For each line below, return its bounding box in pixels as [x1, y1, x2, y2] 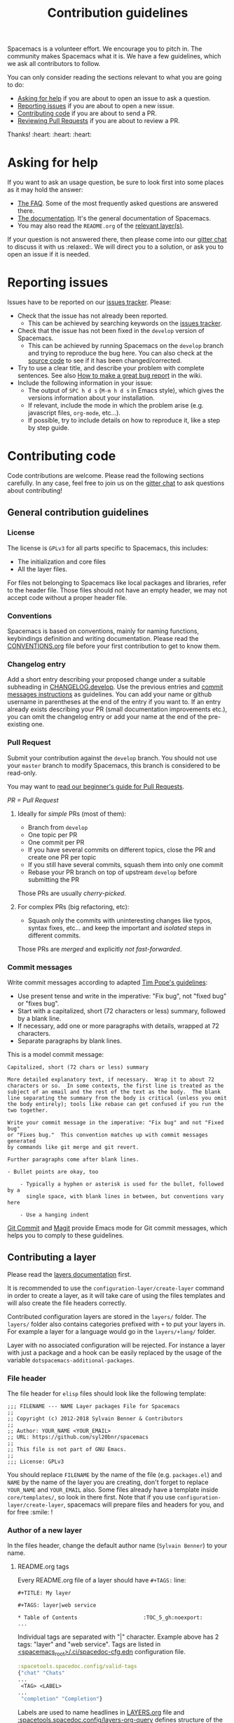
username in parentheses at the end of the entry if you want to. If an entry [7, 698, 221, 706]
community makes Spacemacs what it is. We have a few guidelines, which [7, 52, 222, 60]
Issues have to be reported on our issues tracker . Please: [7, 298, 172, 306]
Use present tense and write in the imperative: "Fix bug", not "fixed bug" [17, 991, 227, 1000]
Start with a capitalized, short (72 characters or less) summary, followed [17, 1006, 226, 1015]
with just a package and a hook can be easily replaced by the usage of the [7, 1348, 222, 1357]
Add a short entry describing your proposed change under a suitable [7, 675, 206, 684]
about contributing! [7, 486, 63, 495]
